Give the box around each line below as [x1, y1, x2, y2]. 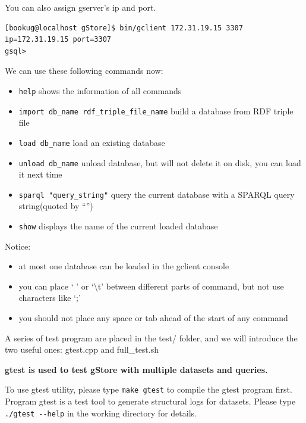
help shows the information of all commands [18, 84, 182, 97]
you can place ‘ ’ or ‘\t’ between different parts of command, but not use [18, 279, 284, 292]
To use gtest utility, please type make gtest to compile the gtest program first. [5, 383, 292, 396]
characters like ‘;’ [18, 291, 81, 304]
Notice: [5, 240, 31, 252]
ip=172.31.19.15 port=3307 [5, 35, 111, 44]
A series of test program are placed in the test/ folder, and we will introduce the [5, 331, 298, 344]
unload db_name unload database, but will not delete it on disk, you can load [18, 156, 301, 169]
